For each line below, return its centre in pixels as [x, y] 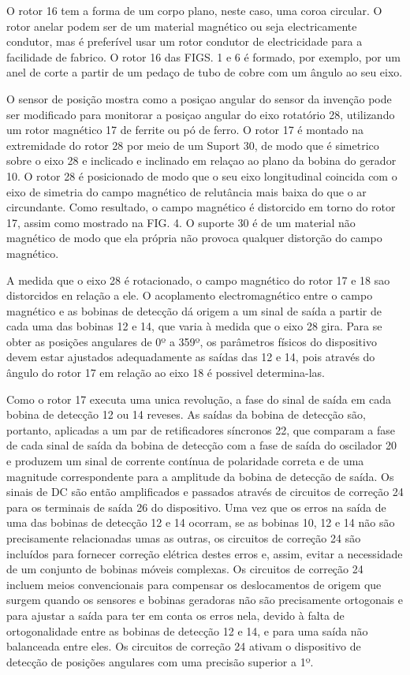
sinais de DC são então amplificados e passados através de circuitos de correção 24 [205, 492]
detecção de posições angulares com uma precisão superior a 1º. [160, 661]
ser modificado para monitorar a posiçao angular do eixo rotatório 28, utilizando [201, 114]
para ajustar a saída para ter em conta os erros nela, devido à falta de [175, 615]
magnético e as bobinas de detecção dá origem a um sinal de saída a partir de [194, 310]
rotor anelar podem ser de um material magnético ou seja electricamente [182, 26]
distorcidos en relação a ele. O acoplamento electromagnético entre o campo [190, 295]
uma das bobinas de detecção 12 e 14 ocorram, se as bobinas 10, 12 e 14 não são [201, 522]
